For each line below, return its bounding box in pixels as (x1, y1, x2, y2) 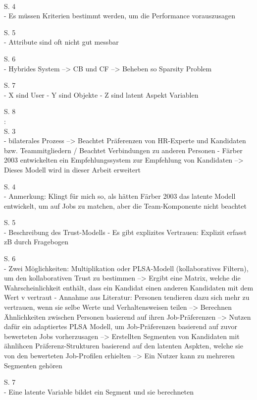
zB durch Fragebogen (4, 236, 68, 247)
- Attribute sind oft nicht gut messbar (4, 37, 119, 47)
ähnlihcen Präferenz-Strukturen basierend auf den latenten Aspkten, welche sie (4, 341, 243, 351)
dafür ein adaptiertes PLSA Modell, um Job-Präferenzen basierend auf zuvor (4, 321, 238, 332)
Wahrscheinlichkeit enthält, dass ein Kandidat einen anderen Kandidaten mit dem (4, 282, 254, 292)
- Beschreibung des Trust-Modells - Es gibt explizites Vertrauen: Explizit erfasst (4, 227, 247, 237)
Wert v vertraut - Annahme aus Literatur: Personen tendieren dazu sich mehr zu (4, 292, 250, 302)
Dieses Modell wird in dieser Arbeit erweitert (4, 164, 141, 174)
